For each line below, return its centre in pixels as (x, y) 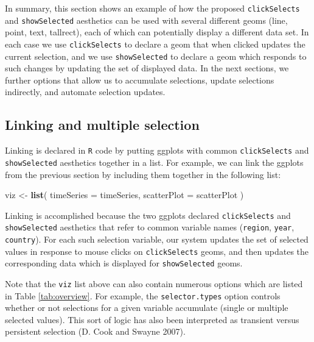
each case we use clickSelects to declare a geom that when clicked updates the (155, 44)
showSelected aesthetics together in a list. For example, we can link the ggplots (154, 162)
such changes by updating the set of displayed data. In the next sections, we (147, 68)
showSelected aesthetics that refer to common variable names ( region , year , (150, 227)
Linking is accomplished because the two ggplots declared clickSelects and (148, 215)
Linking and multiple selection (102, 125)
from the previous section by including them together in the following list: (143, 174)
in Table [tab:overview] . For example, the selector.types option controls (143, 295)
